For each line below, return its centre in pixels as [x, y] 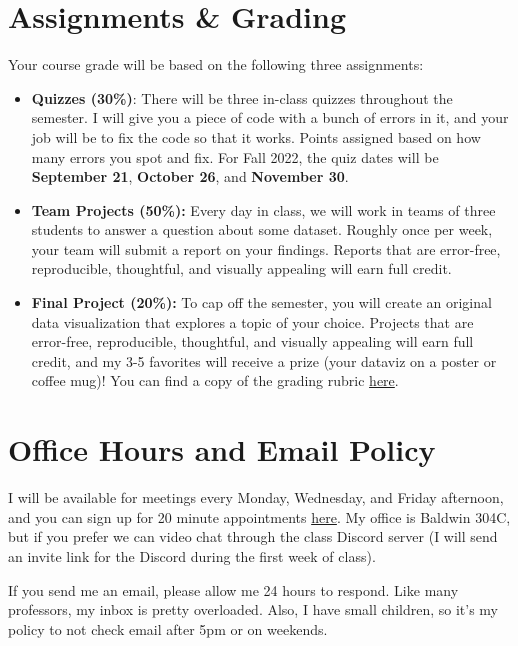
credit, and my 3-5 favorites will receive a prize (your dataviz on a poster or [264, 360]
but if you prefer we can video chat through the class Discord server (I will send [253, 536]
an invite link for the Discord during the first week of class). [192, 555]
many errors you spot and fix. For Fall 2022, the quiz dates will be [235, 156]
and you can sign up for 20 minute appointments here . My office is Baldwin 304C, [259, 516]
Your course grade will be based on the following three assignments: [216, 64]
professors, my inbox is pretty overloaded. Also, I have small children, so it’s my [253, 609]
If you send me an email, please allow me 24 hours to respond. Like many [233, 589]
